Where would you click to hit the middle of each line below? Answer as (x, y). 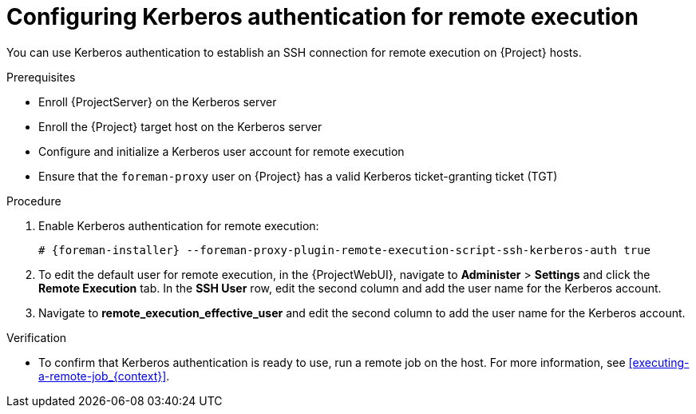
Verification (37, 337)
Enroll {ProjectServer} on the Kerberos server (158, 102)
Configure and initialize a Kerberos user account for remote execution (221, 151)
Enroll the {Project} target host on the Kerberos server (180, 126)
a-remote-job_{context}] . (104, 376)
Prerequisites (41, 77)
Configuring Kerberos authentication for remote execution (322, 17)
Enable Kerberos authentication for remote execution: (179, 225)
